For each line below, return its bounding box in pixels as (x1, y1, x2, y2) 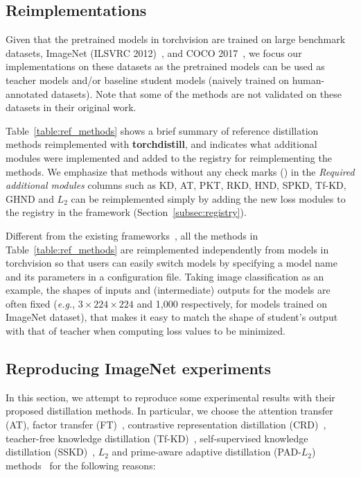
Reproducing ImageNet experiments (6, 358, 272, 379)
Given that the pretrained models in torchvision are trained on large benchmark (6, 32, 346, 47)
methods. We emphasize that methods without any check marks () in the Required (6, 164, 355, 178)
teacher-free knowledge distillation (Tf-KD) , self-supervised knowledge (6, 430, 308, 445)
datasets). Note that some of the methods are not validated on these (51, 86, 342, 101)
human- (292, 72, 325, 87)
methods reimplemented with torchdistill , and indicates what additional (6, 137, 317, 151)
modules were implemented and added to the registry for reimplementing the (6, 150, 332, 165)
